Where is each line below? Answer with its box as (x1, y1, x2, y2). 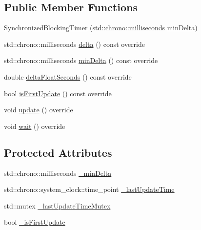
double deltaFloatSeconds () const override (4, 71, 132, 82)
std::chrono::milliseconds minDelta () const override (4, 55, 158, 65)
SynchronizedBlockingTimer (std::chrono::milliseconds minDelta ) (4, 22, 198, 33)
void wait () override (4, 121, 65, 131)
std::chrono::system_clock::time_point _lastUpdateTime (4, 184, 175, 194)
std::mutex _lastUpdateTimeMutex (4, 200, 111, 210)
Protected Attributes (4, 145, 112, 160)
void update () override (4, 105, 73, 115)
